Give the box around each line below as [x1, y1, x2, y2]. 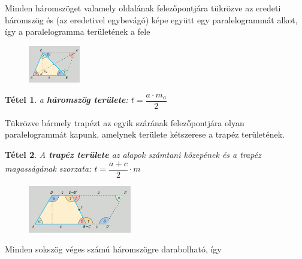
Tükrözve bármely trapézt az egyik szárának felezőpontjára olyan [5, 116, 244, 129]
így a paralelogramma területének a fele [5, 25, 150, 38]
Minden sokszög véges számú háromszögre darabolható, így [5, 243, 222, 255]
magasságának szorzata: [5, 162, 92, 175]
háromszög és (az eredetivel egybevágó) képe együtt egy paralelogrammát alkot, [5, 13, 298, 26]
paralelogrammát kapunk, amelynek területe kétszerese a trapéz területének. [5, 128, 285, 141]
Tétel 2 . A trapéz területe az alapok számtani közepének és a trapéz [5, 148, 261, 161]
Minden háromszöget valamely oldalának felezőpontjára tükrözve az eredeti [5, 2, 281, 14]
